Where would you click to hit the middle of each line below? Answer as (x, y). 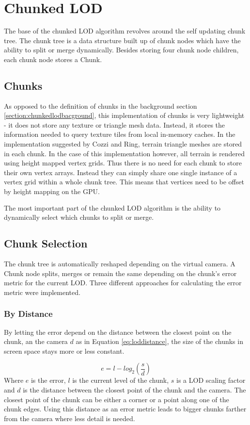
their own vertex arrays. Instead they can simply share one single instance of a (121, 172)
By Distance (28, 314)
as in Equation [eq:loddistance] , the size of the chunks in (159, 341)
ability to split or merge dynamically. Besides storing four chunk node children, (121, 50)
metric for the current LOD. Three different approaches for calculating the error (123, 283)
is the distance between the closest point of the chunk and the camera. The (134, 390)
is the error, (48, 380)
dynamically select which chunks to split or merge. (79, 217)
